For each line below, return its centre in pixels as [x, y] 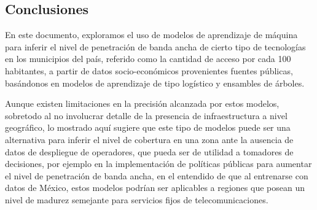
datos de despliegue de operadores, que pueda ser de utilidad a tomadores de [149, 151]
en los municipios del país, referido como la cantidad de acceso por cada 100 [148, 59]
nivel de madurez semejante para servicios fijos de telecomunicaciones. [137, 199]
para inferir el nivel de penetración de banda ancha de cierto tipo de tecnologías [155, 46]
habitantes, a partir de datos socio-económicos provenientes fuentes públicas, [149, 70]
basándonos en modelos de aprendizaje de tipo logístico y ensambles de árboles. [155, 83]
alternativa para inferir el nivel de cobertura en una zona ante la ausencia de [149, 139]
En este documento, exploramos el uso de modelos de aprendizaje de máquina [151, 35]
